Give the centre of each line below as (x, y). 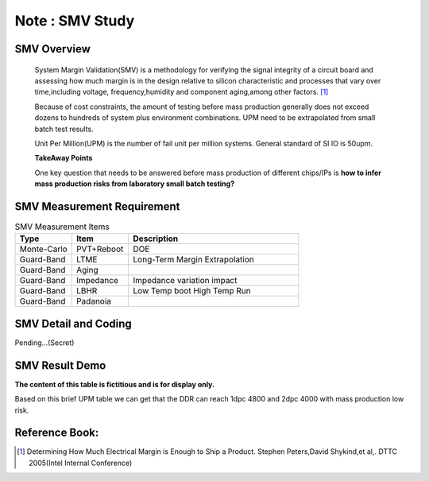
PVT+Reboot (100, 249)
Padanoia (93, 301)
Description (156, 239)
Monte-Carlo (43, 249)
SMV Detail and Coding (73, 323)
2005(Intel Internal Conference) (81, 463)
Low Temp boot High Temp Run (192, 291)
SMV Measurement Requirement (97, 206)
